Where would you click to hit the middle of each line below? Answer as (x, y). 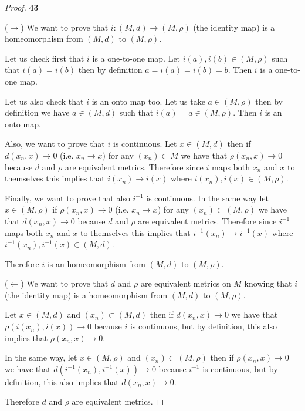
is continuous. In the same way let (207, 198)
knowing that (268, 283)
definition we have (37, 112)
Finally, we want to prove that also (67, 198)
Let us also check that (44, 101)
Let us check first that (45, 58)
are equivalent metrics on (186, 283)
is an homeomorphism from (96, 263)
